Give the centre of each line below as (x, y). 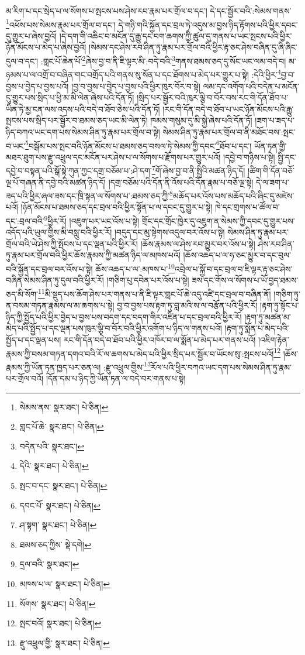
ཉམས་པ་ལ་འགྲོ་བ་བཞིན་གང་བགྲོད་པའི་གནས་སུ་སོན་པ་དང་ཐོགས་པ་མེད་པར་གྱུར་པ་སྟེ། (127, 74)
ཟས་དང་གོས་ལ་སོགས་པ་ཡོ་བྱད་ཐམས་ (245, 280)
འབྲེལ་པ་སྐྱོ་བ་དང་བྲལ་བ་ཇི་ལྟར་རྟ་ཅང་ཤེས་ (233, 268)
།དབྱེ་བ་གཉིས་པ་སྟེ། (249, 157)
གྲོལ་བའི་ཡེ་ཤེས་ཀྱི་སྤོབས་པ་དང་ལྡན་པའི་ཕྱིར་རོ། (72, 243)
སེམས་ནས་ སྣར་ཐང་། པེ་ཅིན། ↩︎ (64, 407)
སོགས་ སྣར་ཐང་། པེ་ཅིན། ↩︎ (58, 603)
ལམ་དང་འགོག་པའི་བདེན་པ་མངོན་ (251, 86)
